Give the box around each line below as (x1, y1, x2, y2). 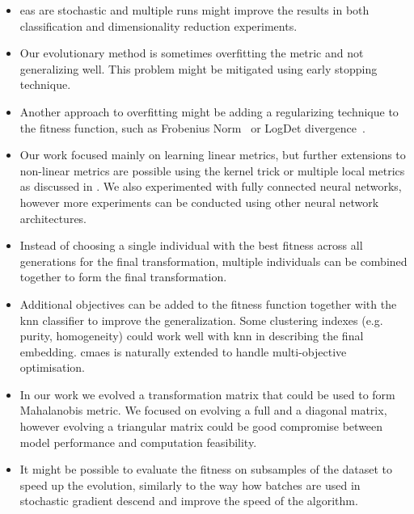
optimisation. (19, 359, 86, 376)
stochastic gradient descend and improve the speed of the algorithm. (19, 492, 358, 509)
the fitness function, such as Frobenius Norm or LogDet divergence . (19, 119, 365, 136)
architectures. (19, 209, 87, 226)
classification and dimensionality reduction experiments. (19, 17, 298, 34)
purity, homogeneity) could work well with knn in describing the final (19, 327, 364, 344)
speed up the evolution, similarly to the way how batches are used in (19, 476, 361, 493)
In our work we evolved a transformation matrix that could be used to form (19, 385, 395, 402)
